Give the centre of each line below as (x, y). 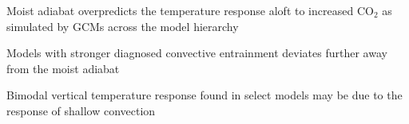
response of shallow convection (81, 110)
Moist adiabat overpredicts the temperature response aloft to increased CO (190, 10)
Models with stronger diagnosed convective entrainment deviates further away (197, 53)
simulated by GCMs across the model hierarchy (123, 26)
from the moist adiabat (63, 68)
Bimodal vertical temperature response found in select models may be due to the (204, 95)
